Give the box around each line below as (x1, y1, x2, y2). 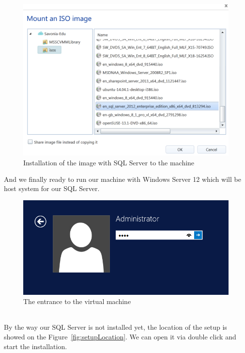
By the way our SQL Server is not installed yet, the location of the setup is (4, 322, 227, 332)
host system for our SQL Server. (4, 183, 100, 193)
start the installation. (4, 341, 67, 351)
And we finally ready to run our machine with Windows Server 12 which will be (4, 174, 241, 184)
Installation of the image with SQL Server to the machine (23, 157, 195, 167)
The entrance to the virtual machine (23, 296, 131, 306)
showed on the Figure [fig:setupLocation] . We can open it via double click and (4, 332, 236, 342)
